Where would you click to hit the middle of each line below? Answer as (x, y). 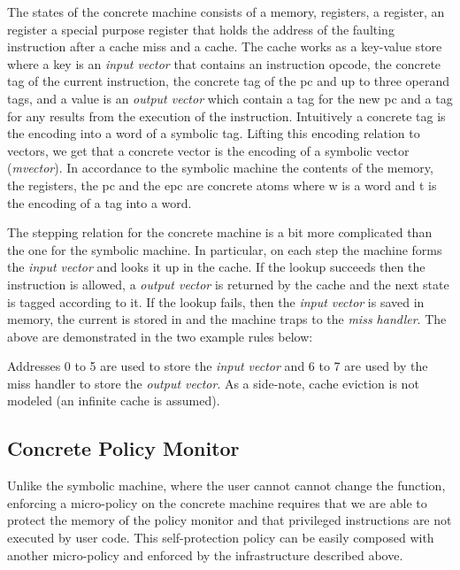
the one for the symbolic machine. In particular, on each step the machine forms (225, 249)
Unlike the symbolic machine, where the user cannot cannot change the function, (226, 485)
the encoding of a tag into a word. (100, 202)
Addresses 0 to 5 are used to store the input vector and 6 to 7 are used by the (218, 366)
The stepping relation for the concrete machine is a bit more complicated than (220, 232)
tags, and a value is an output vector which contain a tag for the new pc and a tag (230, 98)
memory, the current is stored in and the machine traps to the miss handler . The (227, 319)
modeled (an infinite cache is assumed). (114, 401)
